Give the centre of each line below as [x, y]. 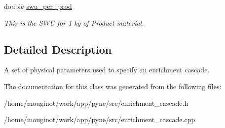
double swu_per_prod [38, 6]
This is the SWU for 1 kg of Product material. [74, 22]
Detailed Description [58, 49]
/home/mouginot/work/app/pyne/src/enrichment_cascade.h [96, 103]
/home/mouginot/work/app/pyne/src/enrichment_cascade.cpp [100, 119]
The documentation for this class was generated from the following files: [113, 86]
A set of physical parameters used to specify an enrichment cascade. [107, 70]
